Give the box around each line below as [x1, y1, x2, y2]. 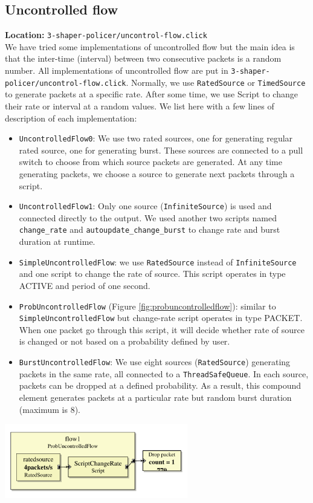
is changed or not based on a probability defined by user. [19, 335, 230, 348]
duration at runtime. [19, 235, 95, 248]
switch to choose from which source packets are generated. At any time [19, 155, 282, 168]
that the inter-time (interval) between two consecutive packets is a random [5, 52, 282, 65]
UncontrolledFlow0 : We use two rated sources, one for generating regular [19, 132, 293, 144]
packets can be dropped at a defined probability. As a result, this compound [19, 379, 302, 392]
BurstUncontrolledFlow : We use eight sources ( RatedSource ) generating [19, 355, 291, 368]
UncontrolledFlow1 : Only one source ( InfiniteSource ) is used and [19, 200, 272, 212]
